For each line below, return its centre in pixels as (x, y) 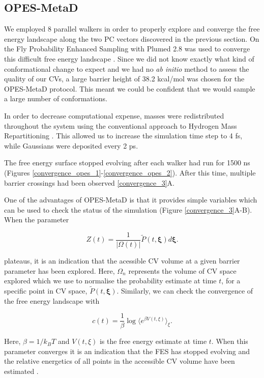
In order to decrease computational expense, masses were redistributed (114, 115)
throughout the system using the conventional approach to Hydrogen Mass (121, 125)
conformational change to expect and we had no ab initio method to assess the (127, 68)
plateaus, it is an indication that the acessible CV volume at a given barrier (122, 260)
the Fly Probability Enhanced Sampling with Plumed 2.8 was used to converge (127, 49)
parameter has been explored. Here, (60, 270)
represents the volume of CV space (182, 270)
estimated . (21, 371)
